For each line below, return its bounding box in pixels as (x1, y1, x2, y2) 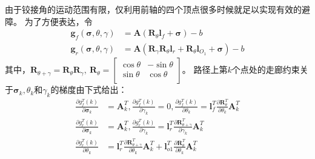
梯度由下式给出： (59, 83, 127, 96)
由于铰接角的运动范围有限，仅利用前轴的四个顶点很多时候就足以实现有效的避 (5, 3, 310, 15)
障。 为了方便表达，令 (5, 15, 93, 27)
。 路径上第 (182, 63, 228, 76)
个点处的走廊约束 (231, 63, 300, 76)
